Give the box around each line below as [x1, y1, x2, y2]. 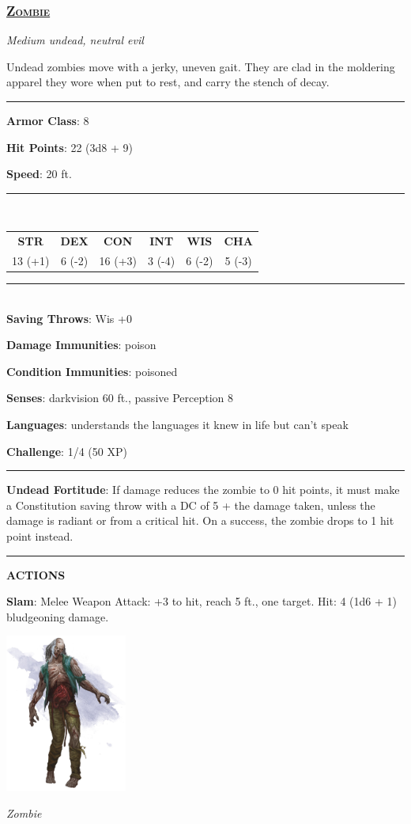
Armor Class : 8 [6, 112, 89, 128]
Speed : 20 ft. [6, 165, 72, 182]
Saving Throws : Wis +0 [6, 309, 132, 326]
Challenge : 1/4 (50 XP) [6, 442, 127, 459]
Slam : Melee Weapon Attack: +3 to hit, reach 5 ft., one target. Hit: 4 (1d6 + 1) [6, 593, 397, 609]
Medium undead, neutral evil [6, 32, 144, 48]
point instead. [6, 528, 74, 544]
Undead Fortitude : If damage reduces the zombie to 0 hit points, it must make [6, 481, 400, 498]
